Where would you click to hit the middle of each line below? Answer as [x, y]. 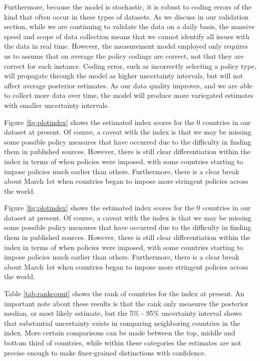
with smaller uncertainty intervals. [57, 105]
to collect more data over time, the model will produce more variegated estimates [129, 95]
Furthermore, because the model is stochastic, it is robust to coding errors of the [128, 7]
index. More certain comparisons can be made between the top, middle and [120, 333]
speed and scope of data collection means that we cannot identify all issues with [127, 36]
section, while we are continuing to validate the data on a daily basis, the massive [129, 26]
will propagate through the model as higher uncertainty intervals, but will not [124, 76]
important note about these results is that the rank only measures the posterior [126, 303]
